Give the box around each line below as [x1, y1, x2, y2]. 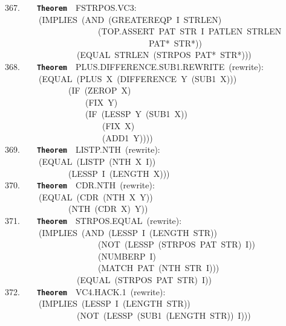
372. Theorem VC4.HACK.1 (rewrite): [5, 285, 166, 298]
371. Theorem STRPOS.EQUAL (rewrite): [5, 214, 182, 226]
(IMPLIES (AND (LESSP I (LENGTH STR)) [38, 226, 217, 238]
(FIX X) [102, 120, 135, 132]
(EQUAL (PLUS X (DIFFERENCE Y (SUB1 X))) [38, 72, 237, 85]
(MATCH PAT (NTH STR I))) [97, 261, 219, 274]
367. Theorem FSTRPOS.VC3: [5, 1, 137, 13]
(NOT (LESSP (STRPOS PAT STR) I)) [97, 238, 256, 251]
